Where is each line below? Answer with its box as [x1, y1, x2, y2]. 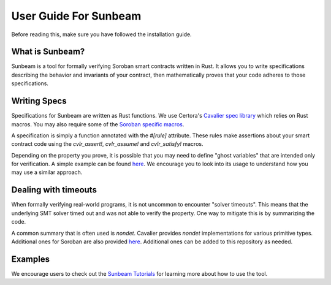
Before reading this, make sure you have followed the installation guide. [11, 31, 192, 38]
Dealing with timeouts [11, 184, 97, 196]
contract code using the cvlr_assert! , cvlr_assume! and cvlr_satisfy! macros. [11, 140, 204, 148]
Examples [11, 254, 50, 264]
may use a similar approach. [11, 169, 83, 176]
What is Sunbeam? [11, 47, 85, 57]
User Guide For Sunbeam [11, 9, 142, 23]
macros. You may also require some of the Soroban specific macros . [11, 120, 185, 128]
